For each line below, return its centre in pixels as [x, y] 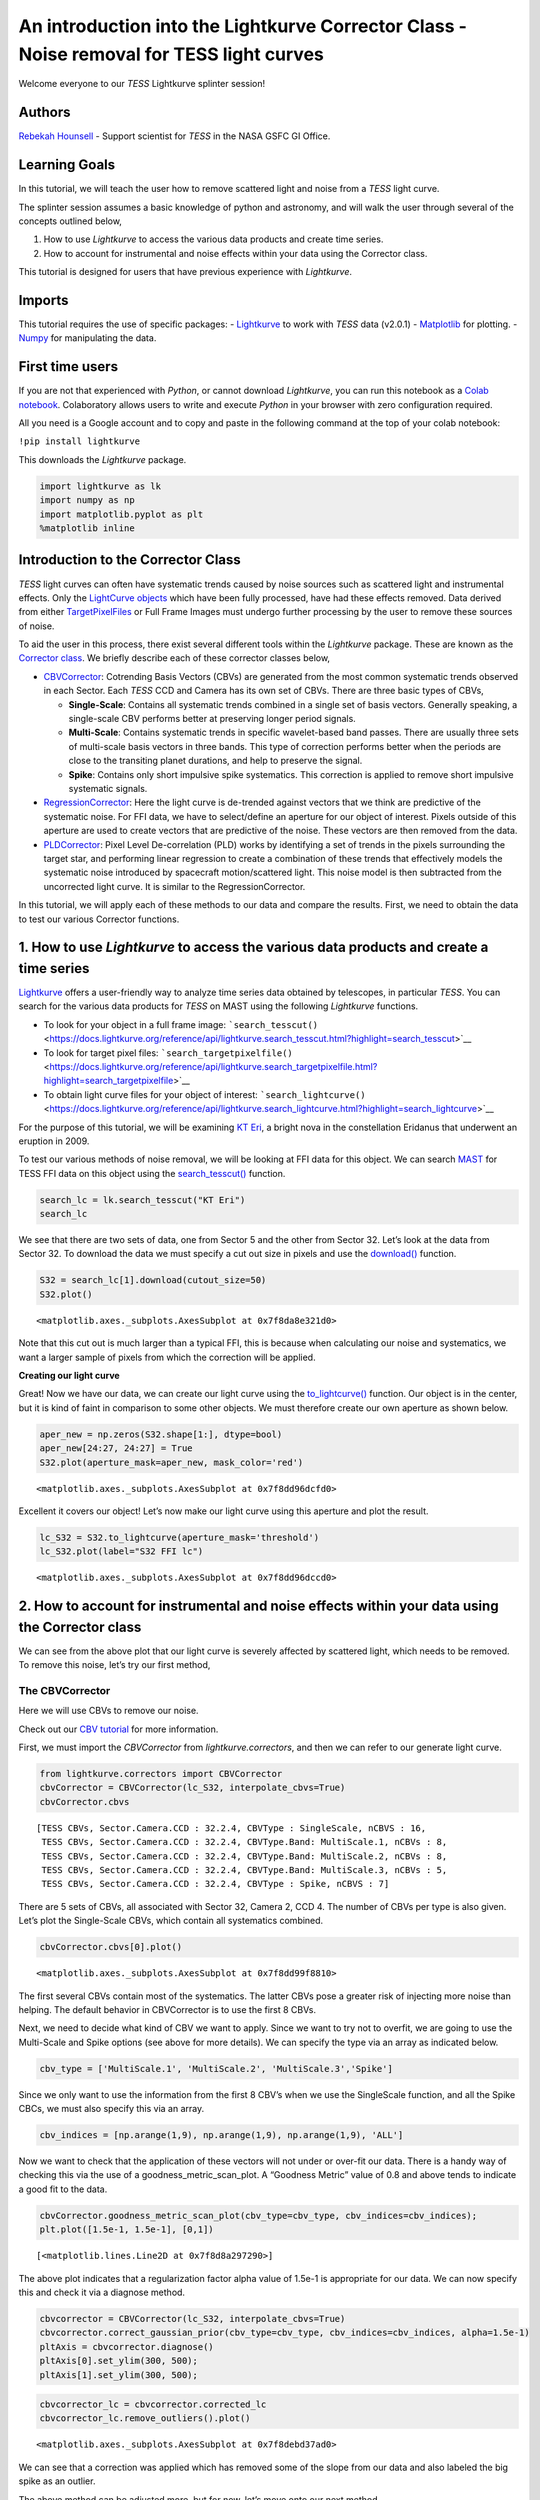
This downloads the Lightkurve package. [102, 459]
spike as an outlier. [57, 2481]
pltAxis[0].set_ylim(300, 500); [119, 2361]
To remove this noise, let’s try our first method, [114, 1665]
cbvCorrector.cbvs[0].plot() [111, 1947]
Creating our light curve [69, 1375]
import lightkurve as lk [100, 486]
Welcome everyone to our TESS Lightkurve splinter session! [142, 84]
